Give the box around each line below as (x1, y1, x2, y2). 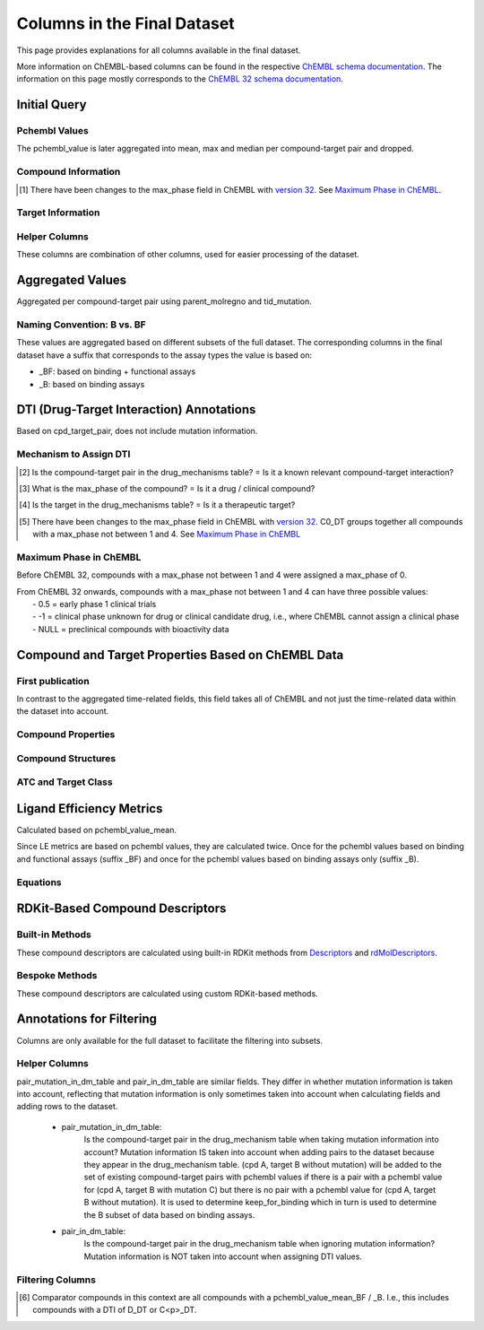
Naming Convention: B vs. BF (16, 318, 147, 331)
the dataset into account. (16, 706, 109, 717)
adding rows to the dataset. (16, 1101, 118, 1112)
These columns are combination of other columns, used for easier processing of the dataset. (16, 249, 360, 260)
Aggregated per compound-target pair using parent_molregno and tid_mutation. (16, 296, 313, 307)
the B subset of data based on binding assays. (83, 1209, 255, 1220)
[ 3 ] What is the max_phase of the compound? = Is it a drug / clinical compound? (19, 482, 315, 493)
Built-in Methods (16, 928, 91, 941)
